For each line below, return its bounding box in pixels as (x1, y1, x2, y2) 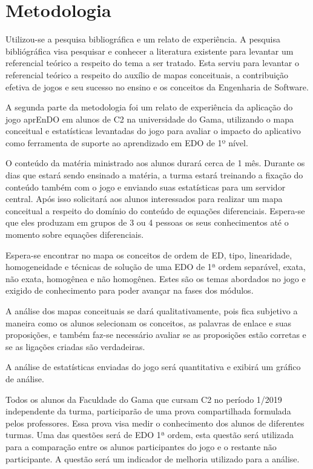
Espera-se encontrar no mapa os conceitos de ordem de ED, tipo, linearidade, (5, 248, 292, 261)
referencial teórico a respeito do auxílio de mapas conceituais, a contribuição (5, 68, 289, 81)
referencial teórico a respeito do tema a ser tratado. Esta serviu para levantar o (5, 56, 299, 69)
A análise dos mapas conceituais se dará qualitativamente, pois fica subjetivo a (5, 305, 298, 317)
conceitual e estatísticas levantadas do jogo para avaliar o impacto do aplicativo (5, 124, 301, 137)
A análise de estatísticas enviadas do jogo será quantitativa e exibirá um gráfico (5, 360, 301, 373)
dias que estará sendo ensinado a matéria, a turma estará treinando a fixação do (5, 169, 303, 181)
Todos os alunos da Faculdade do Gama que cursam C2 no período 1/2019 (5, 393, 282, 405)
